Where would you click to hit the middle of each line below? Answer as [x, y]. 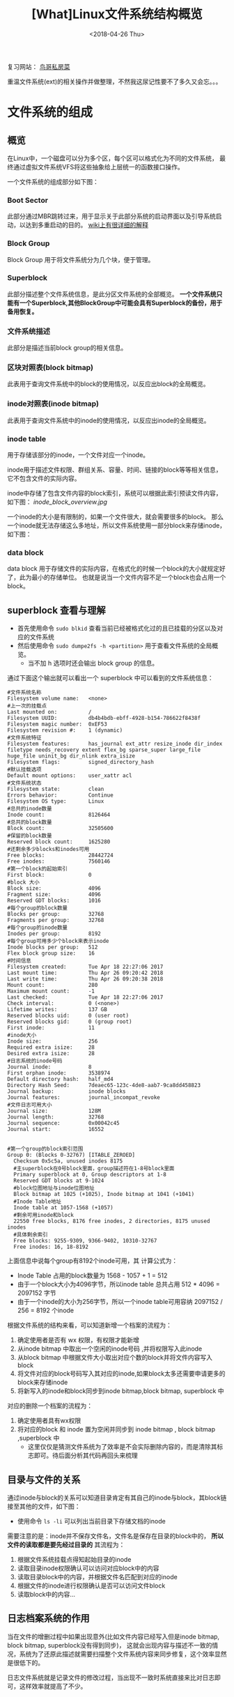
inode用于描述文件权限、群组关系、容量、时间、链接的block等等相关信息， [115, 470]
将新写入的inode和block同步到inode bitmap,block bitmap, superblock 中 [120, 1391]
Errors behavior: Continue [60, 795]
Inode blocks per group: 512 [53, 947]
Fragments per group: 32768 [56, 921]
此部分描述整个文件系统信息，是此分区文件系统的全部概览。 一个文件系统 [112, 294]
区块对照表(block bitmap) [50, 368]
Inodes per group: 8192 [54, 934]
